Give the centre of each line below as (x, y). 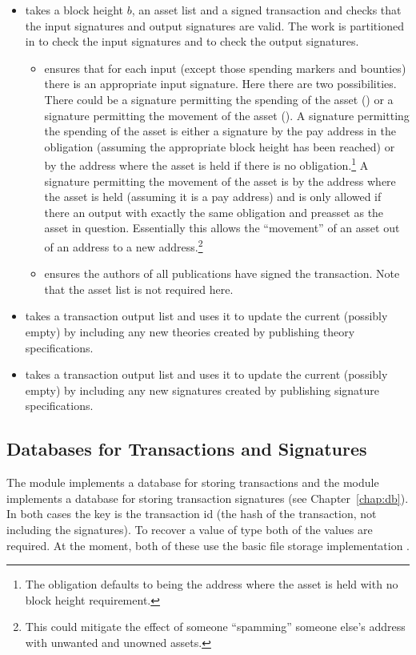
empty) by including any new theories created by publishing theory (190, 332)
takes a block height (74, 10)
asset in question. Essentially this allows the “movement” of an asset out (222, 228)
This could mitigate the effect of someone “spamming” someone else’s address (215, 627)
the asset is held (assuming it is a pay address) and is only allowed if (213, 197)
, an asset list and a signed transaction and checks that (266, 10)
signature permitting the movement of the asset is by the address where (220, 181)
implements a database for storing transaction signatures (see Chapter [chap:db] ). (208, 498)
